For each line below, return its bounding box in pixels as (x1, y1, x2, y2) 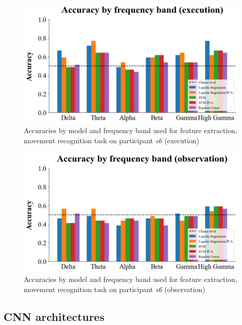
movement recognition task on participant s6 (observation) (24, 283, 205, 294)
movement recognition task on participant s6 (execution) (24, 135, 200, 146)
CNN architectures (4, 308, 105, 324)
